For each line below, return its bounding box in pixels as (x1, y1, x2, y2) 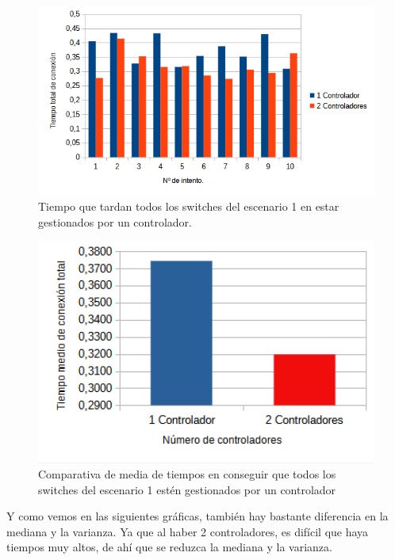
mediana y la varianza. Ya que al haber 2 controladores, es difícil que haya (6, 523, 369, 539)
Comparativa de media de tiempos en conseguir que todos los (38, 466, 336, 482)
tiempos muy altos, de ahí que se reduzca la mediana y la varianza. (6, 539, 332, 555)
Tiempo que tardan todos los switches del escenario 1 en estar (38, 198, 339, 215)
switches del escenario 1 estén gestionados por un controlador (38, 481, 336, 497)
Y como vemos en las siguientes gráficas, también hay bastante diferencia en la (6, 508, 389, 524)
